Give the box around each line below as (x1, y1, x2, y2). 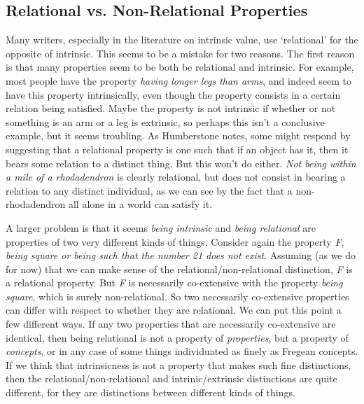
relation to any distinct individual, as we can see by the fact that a (6, 183, 293, 197)
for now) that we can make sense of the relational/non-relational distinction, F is (6, 261, 353, 276)
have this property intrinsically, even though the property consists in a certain (6, 87, 341, 102)
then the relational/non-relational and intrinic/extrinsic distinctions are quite (6, 371, 337, 386)
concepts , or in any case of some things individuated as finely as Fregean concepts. (6, 344, 358, 358)
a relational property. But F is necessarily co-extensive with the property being (6, 275, 343, 290)
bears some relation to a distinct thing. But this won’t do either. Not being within (6, 155, 356, 170)
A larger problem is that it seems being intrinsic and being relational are (6, 220, 316, 235)
